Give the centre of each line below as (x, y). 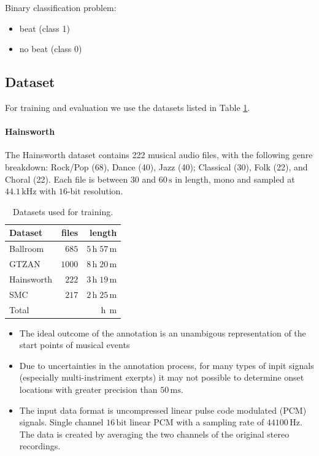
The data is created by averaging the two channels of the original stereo (154, 434)
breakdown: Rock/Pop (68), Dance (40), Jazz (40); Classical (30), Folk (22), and (156, 166)
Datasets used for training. (63, 211)
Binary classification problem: (61, 7)
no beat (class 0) (51, 49)
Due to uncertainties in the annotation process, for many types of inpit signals (167, 365)
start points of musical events (75, 345)
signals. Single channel (61, 422)
